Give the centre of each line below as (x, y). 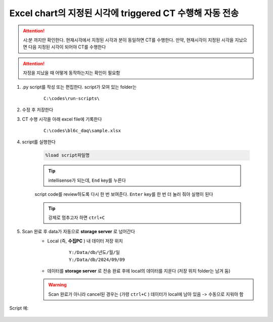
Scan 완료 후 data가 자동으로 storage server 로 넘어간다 (79, 232)
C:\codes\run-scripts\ (72, 98)
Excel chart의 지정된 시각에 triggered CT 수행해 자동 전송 (124, 13)
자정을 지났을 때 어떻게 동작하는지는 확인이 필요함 (72, 73)
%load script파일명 (67, 155)
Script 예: (19, 308)
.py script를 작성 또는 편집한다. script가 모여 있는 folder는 (79, 87)
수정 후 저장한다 (38, 110)
